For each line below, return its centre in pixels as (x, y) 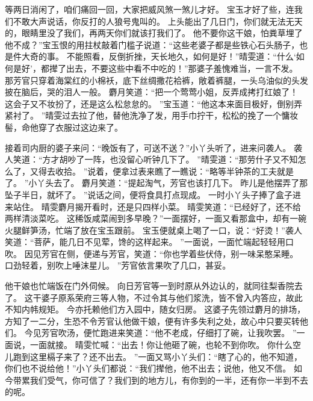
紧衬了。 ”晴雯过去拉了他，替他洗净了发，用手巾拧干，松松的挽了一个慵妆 (152, 115)
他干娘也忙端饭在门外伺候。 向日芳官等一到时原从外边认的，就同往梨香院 (150, 286)
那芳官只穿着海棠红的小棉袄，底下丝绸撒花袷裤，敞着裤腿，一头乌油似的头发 (156, 80)
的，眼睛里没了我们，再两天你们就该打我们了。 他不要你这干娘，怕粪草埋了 (154, 33)
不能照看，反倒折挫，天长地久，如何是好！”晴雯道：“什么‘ (181, 56)
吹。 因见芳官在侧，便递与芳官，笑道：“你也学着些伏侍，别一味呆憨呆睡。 (152, 253)
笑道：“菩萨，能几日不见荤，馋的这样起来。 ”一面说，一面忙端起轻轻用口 (149, 242)
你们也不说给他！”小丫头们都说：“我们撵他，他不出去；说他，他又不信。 (148, 368)
